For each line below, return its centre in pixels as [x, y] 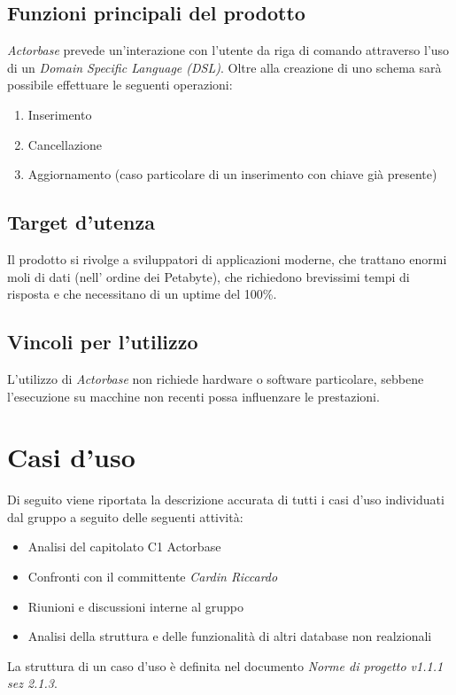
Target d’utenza [81, 222]
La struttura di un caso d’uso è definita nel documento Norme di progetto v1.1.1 [225, 665]
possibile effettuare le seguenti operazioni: [120, 85]
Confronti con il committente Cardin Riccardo [153, 577]
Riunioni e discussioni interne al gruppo [136, 606]
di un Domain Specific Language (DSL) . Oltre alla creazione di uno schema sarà [224, 67]
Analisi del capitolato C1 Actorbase [124, 547]
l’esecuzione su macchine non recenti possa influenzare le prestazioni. [193, 396]
